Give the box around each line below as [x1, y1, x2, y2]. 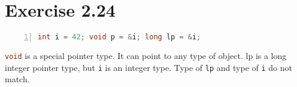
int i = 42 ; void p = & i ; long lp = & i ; [38, 33, 201, 42]
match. [5, 73, 30, 85]
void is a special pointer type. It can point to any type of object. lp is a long [5, 49, 287, 61]
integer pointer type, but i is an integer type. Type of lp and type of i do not [5, 61, 293, 73]
